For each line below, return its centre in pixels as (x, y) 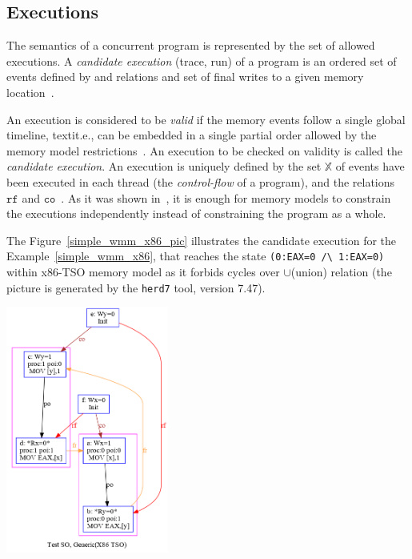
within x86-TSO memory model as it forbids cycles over (143, 271)
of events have (370, 166)
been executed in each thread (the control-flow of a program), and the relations (201, 181)
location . (30, 92)
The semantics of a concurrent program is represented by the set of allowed (191, 45)
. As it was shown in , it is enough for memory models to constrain (226, 197)
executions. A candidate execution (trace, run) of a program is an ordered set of (202, 60)
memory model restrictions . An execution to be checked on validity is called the (204, 150)
